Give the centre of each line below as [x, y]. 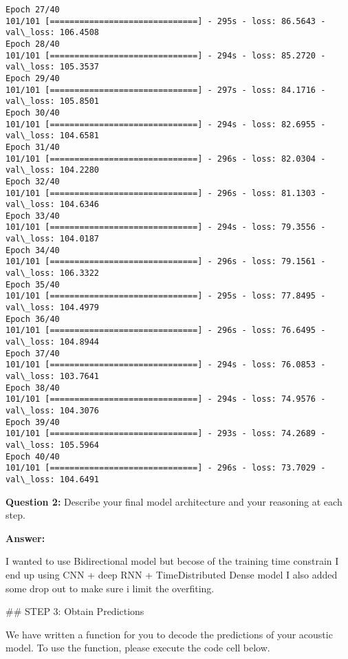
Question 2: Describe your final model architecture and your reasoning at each [174, 501]
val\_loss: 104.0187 [53, 239]
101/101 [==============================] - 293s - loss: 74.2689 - [166, 434]
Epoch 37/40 [33, 353]
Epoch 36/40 [33, 319]
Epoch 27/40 [33, 10]
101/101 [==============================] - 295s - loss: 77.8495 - [166, 296]
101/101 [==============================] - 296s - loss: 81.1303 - [166, 193]
